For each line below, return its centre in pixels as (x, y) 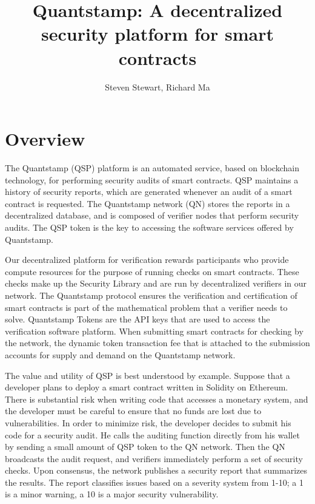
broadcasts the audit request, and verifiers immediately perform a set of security (154, 458)
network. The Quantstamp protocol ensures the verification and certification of (151, 295)
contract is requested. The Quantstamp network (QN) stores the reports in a (148, 203)
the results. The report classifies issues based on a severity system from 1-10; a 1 (154, 482)
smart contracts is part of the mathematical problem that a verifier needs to (146, 307)
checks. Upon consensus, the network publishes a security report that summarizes (156, 470)
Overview (45, 139)
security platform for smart (157, 34)
